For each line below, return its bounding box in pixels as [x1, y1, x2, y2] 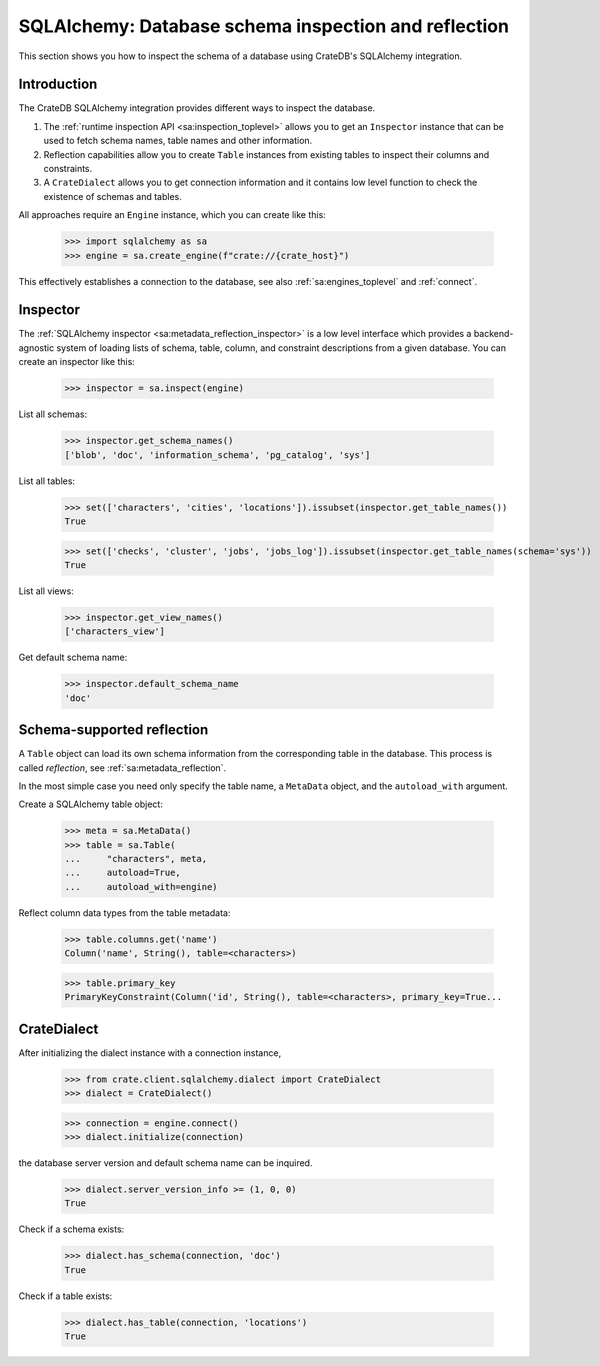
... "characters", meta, [64, 853, 208, 865]
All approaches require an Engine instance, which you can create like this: [18, 209, 327, 221]
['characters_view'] [64, 626, 165, 637]
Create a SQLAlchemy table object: [18, 798, 164, 810]
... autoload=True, [64, 867, 182, 879]
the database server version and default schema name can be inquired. [18, 1157, 313, 1169]
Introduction [18, 76, 98, 93]
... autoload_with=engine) [64, 881, 219, 892]
